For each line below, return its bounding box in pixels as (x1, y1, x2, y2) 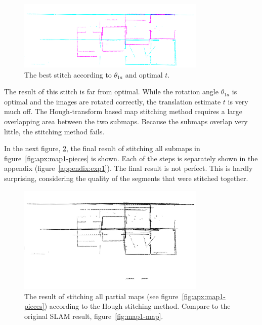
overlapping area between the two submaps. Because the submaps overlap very (4, 116, 248, 126)
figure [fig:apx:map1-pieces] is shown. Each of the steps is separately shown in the (4, 153, 258, 163)
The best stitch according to (24, 69, 112, 80)
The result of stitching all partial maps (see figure (24, 291, 179, 301)
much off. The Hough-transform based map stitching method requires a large (4, 106, 243, 117)
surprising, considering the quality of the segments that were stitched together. (4, 172, 248, 183)
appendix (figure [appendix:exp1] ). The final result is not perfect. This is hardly (4, 163, 253, 173)
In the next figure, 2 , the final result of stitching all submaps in (4, 143, 200, 154)
